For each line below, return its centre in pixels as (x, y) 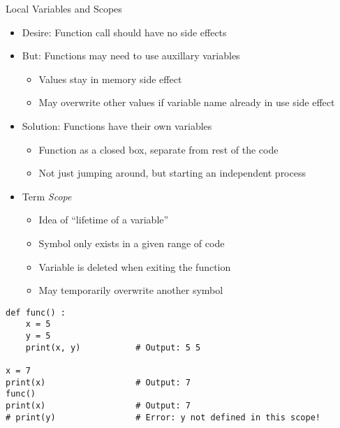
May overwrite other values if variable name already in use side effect (187, 102)
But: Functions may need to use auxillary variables (131, 56)
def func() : (36, 312)
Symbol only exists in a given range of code (132, 243)
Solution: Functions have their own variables (117, 125)
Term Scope (47, 196)
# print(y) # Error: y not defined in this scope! (163, 417)
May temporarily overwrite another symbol (131, 290)
